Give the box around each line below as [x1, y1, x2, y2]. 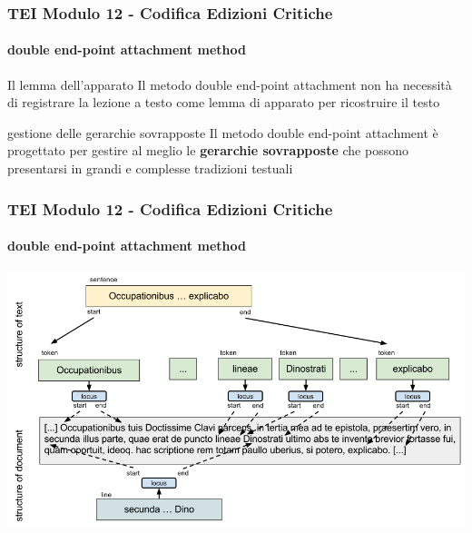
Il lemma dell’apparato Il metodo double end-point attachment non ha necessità [7, 74, 452, 94]
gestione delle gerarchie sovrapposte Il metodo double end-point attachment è [7, 123, 438, 142]
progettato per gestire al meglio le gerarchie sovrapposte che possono [7, 141, 408, 160]
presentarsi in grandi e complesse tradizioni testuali [7, 159, 293, 178]
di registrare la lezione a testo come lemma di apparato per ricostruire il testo [7, 93, 440, 112]
